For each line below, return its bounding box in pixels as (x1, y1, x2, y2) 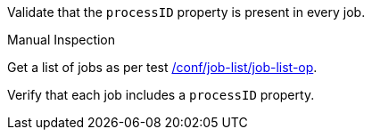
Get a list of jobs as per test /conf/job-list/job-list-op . (7, 60, 318, 75)
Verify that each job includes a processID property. (7, 87, 315, 102)
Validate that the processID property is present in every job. (7, 4, 366, 20)
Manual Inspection (7, 32, 116, 47)
